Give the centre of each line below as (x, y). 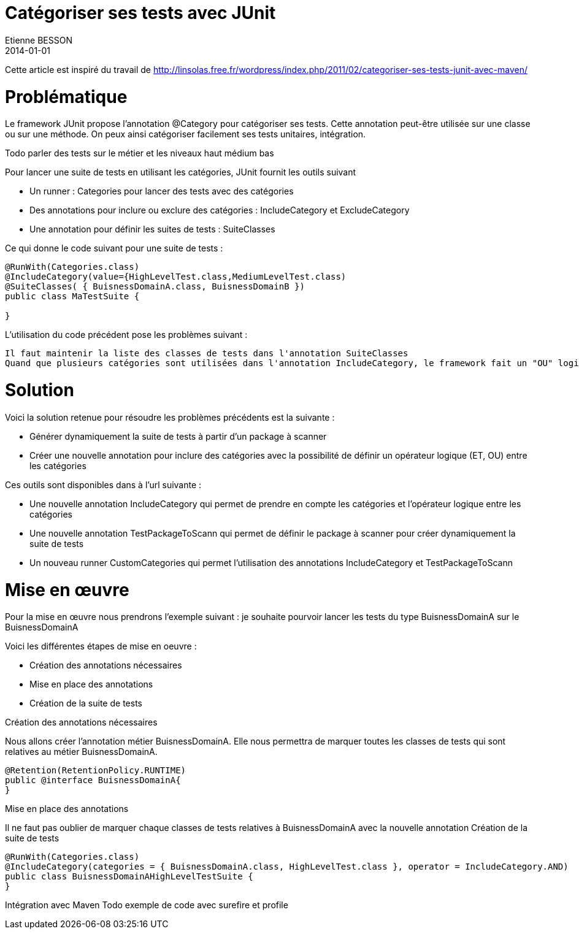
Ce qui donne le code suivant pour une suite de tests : (114, 248)
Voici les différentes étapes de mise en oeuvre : (101, 646)
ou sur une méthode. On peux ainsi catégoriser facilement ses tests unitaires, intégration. (186, 134)
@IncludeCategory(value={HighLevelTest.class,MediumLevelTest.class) (176, 277)
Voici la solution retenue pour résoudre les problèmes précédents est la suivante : (170, 417)
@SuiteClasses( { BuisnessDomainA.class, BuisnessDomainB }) (155, 287)
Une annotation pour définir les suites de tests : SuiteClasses (152, 229)
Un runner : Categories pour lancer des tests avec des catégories (162, 191)
